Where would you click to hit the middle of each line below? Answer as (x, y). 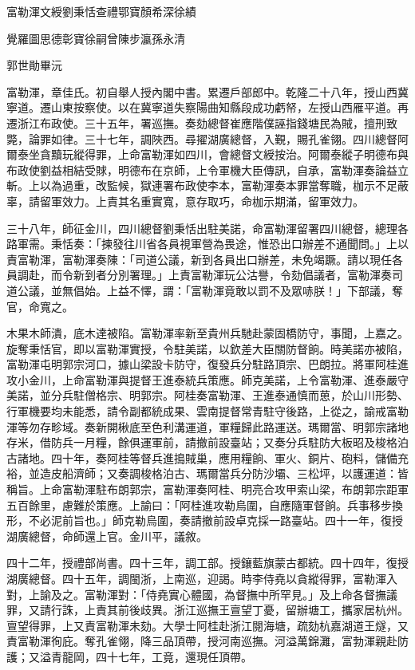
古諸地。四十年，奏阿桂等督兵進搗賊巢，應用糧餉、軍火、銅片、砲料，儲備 (202, 457)
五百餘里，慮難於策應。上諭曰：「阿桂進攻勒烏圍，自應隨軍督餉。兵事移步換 (205, 504)
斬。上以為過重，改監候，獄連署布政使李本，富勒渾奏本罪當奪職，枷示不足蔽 (207, 185)
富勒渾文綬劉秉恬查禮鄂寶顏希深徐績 (101, 11)
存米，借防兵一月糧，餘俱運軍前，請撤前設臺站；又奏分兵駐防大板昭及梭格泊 (207, 442)
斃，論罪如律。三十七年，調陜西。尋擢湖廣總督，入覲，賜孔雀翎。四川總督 (202, 138)
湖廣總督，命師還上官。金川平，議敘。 (107, 536)
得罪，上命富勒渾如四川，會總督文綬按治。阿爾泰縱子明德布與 (246, 154)
